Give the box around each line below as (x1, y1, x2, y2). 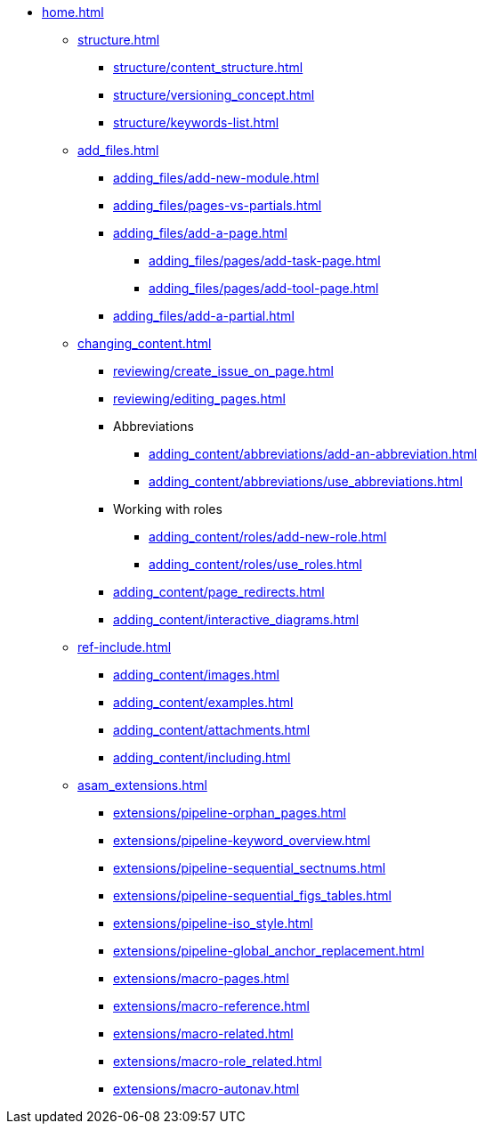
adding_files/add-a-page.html (113, 225, 287, 240)
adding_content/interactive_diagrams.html (113, 612, 360, 627)
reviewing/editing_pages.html (113, 391, 286, 406)
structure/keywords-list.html (113, 115, 279, 130)
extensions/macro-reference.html (113, 998, 310, 1013)
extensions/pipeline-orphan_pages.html (113, 805, 346, 820)
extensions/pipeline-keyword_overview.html (113, 833, 371, 848)
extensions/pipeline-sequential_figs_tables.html (113, 888, 392, 903)
